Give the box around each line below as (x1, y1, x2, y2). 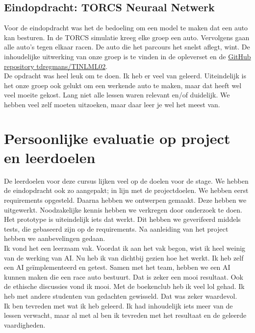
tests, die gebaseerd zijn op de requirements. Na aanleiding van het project (4, 223, 229, 234)
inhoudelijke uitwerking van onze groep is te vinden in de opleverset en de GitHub (4, 51, 251, 61)
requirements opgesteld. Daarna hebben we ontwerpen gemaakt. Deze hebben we (4, 195, 247, 205)
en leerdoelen (4, 147, 96, 167)
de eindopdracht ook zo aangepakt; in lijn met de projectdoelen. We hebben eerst (4, 185, 249, 195)
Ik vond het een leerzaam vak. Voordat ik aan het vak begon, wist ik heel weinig (4, 243, 246, 253)
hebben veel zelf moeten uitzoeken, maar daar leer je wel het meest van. (4, 99, 220, 109)
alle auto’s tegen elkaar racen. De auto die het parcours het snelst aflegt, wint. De (4, 42, 250, 52)
